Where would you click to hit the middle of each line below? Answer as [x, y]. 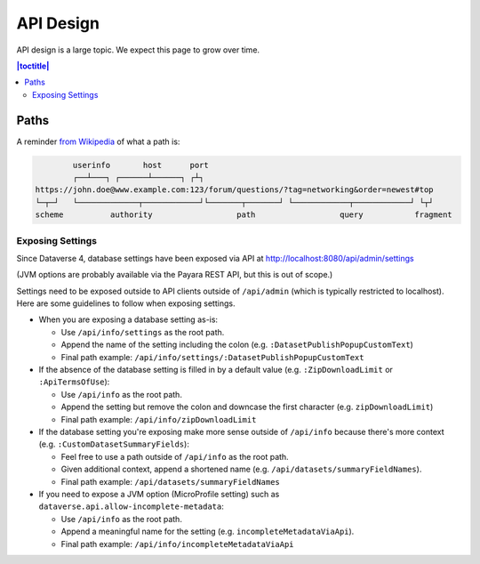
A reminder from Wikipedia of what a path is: [98, 141]
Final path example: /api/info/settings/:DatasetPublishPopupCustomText [212, 357]
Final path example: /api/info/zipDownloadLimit [159, 419]
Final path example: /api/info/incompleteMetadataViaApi [177, 544]
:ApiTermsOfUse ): [74, 382]
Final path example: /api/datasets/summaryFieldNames [170, 481]
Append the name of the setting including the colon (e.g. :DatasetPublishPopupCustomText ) [237, 345]
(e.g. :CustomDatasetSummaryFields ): [114, 444]
